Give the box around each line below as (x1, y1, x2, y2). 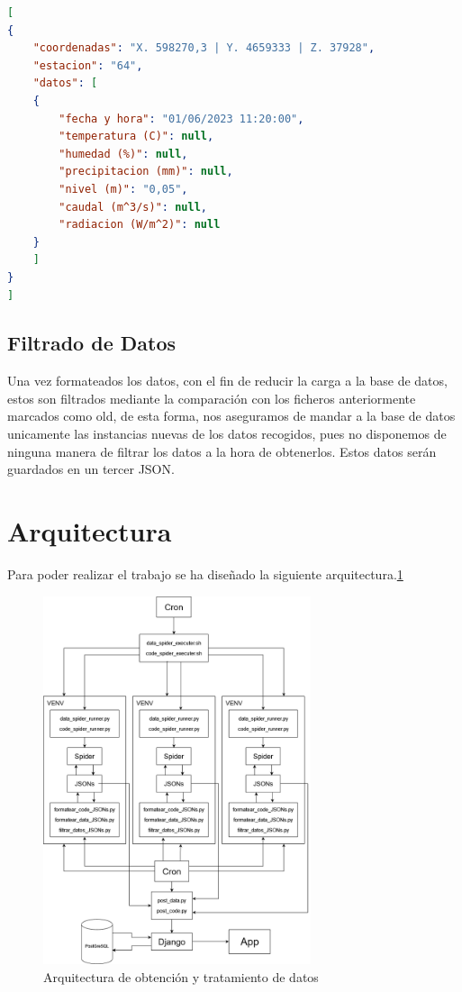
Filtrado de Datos (7, 329, 177, 357)
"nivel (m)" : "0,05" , (59, 182, 188, 196)
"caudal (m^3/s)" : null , (59, 200, 207, 214)
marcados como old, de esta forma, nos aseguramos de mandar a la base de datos (7, 406, 456, 425)
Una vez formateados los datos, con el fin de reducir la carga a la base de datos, (7, 371, 448, 390)
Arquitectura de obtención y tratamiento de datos (43, 967, 319, 986)
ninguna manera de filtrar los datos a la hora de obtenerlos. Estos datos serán (7, 441, 437, 460)
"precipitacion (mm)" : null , (59, 165, 233, 178)
